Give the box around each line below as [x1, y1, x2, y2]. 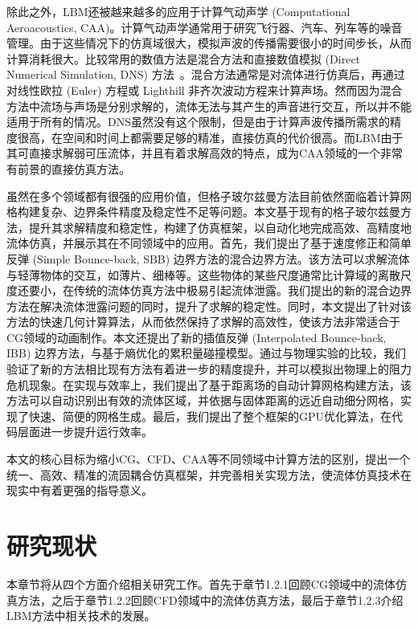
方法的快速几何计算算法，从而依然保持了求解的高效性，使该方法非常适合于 [6, 313, 400, 330]
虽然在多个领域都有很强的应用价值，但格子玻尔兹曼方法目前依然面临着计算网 [6, 187, 412, 204]
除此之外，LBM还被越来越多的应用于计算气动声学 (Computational [6, 3, 350, 19]
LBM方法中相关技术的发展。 [6, 607, 156, 624]
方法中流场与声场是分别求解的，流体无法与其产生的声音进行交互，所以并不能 [6, 97, 412, 114]
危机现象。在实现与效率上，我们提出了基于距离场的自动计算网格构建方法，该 [6, 376, 412, 393]
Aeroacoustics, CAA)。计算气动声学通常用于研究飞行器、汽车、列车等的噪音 [6, 18, 403, 35]
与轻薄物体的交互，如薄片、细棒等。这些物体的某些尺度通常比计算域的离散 [6, 266, 400, 283]
